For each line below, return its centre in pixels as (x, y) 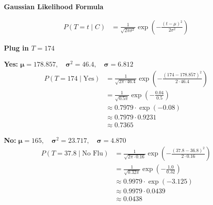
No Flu (93, 154)
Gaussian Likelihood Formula (54, 6)
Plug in (16, 47)
